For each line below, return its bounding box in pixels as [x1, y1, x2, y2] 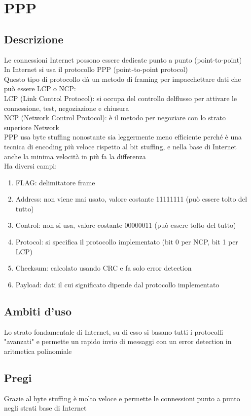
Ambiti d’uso [4, 303, 72, 318]
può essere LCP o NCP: [4, 83, 76, 94]
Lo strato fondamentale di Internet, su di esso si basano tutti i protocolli [4, 326, 223, 337]
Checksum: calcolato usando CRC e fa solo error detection [15, 263, 192, 273]
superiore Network [4, 122, 59, 132]
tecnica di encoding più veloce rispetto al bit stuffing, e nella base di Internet [4, 141, 237, 151]
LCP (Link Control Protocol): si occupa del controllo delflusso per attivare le [4, 93, 237, 103]
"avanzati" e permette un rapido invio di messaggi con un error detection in [4, 336, 232, 347]
